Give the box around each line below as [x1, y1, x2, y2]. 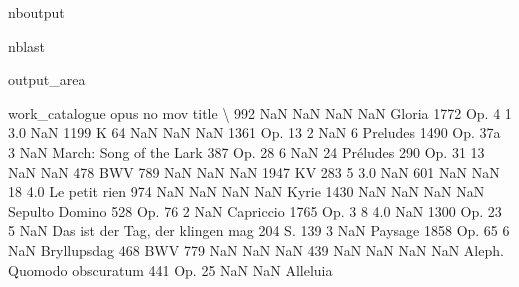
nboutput [8, 2, 65, 22]
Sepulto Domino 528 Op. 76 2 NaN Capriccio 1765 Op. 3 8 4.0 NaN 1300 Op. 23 [8, 200, 502, 221]
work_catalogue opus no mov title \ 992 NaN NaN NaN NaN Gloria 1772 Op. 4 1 [8, 102, 512, 123]
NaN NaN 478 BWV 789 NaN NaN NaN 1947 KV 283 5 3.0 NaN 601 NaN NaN [8, 161, 500, 182]
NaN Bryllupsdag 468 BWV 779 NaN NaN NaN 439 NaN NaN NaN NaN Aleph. [8, 239, 504, 260]
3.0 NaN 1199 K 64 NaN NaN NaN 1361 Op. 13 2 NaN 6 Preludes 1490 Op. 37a [8, 122, 501, 143]
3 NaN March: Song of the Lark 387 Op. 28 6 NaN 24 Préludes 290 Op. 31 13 [8, 141, 485, 162]
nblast [8, 35, 46, 56]
